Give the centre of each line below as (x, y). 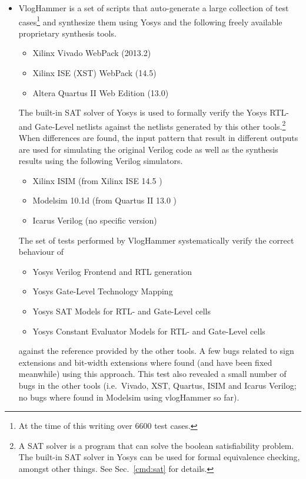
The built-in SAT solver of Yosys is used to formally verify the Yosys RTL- (154, 112)
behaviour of (41, 252)
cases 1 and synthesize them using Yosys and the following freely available (150, 21)
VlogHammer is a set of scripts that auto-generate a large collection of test (154, 8)
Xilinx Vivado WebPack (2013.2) (92, 53)
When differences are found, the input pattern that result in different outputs (158, 138)
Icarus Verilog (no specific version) (95, 220)
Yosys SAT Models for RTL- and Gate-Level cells (122, 311)
